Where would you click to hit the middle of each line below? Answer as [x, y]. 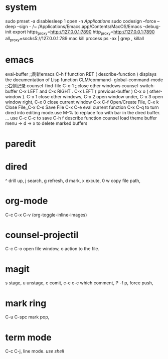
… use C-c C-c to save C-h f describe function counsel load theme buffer [81, 118]
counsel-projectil [42, 235]
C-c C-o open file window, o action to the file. [52, 249]
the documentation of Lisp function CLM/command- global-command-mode [84, 80]
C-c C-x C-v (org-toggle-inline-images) [46, 215]
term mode [28, 337]
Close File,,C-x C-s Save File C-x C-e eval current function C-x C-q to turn [82, 107]
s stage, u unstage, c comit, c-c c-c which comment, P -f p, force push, [79, 283]
